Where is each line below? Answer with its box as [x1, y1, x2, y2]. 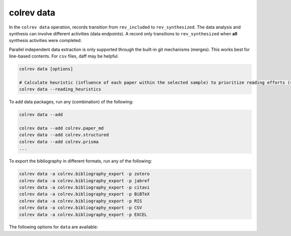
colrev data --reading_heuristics [19, 87, 101, 92]
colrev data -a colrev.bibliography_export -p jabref [19, 178, 150, 183]
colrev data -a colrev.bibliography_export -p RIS [19, 198, 143, 204]
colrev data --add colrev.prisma [19, 139, 99, 145]
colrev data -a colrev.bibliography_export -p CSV [19, 205, 143, 210]
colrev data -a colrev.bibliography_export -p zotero [19, 171, 150, 177]
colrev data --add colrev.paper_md [19, 126, 104, 131]
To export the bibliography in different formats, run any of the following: [9, 158, 152, 164]
